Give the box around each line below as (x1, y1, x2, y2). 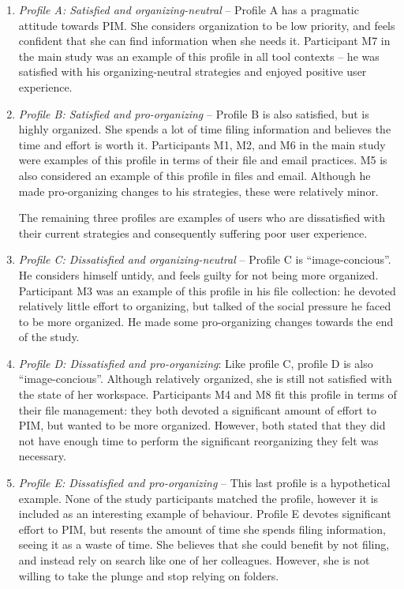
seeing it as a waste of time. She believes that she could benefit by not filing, (18, 536, 390, 553)
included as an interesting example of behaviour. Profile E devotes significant (18, 505, 391, 522)
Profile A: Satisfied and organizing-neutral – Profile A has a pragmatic (18, 2, 359, 17)
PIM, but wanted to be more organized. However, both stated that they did (18, 417, 386, 433)
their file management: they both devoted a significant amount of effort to (18, 401, 377, 418)
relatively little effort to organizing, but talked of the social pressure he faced (18, 298, 391, 314)
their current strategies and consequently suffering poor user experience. (18, 224, 368, 241)
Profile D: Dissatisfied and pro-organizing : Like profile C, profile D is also (18, 355, 373, 371)
